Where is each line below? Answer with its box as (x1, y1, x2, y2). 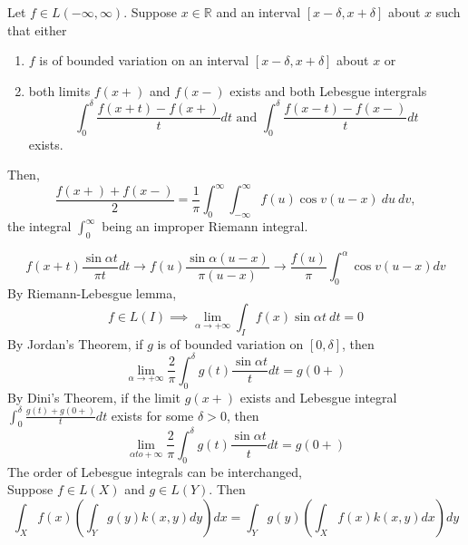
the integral (7, 217, 72, 236)
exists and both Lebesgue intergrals (229, 81, 427, 100)
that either (7, 20, 67, 39)
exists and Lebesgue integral (239, 387, 397, 406)
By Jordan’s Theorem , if (7, 334, 143, 353)
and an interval (216, 3, 301, 21)
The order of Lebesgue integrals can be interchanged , (7, 462, 302, 481)
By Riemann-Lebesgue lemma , (7, 284, 177, 303)
